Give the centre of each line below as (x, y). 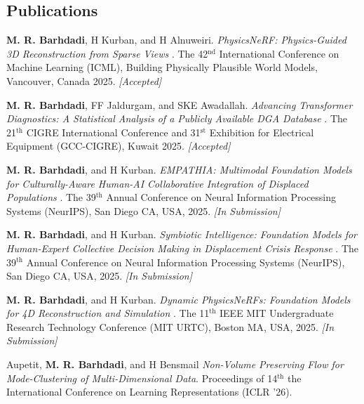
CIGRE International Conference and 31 (113, 132)
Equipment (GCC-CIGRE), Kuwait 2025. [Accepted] (119, 146)
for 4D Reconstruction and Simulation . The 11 (108, 313)
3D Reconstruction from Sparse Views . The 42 (107, 53)
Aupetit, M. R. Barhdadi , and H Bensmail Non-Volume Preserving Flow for (175, 364)
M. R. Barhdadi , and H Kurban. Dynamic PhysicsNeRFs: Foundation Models (178, 299)
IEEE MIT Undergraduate (277, 313)
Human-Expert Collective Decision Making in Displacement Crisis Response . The (182, 248)
